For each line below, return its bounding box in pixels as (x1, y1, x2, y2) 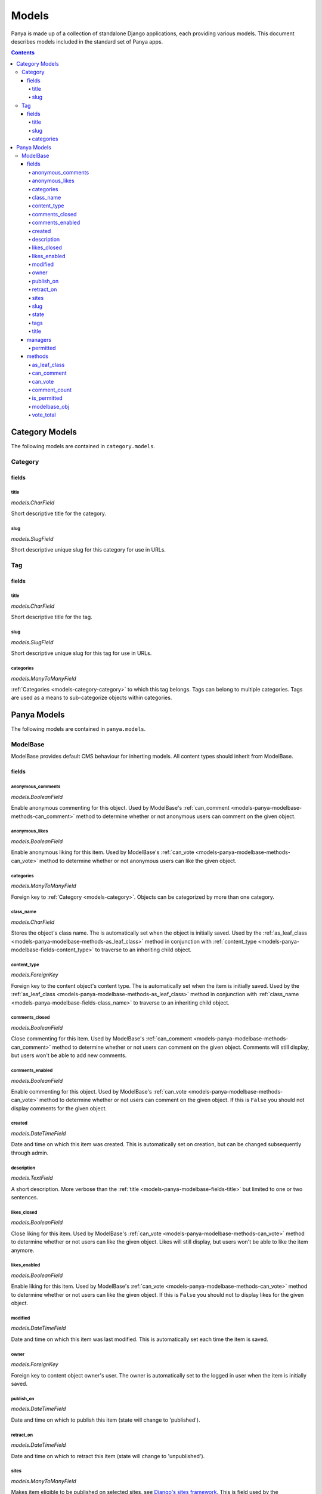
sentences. (11, 1194, 39, 1201)
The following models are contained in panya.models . (11, 725, 146, 733)
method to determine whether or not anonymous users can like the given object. (39, 857, 237, 864)
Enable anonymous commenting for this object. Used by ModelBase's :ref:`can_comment (11, 804, 230, 812)
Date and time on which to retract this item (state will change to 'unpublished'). (11, 1452, 205, 1459)
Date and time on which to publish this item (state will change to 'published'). (11, 1416, 200, 1423)
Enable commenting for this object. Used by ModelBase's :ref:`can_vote (11, 1088, 187, 1095)
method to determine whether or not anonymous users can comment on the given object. (76, 813, 296, 820)
